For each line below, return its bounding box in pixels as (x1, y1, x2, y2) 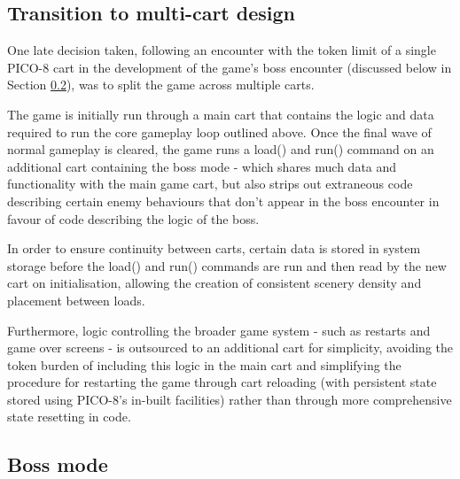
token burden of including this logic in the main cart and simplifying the (7, 355, 402, 374)
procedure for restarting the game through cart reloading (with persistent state (7, 373, 437, 391)
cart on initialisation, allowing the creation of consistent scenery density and (7, 274, 422, 292)
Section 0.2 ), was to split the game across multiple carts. (7, 75, 315, 94)
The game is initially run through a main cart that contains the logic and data (7, 104, 434, 123)
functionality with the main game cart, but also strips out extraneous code (7, 174, 413, 193)
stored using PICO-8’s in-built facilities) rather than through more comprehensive (7, 390, 452, 408)
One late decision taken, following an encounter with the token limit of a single (7, 41, 436, 59)
